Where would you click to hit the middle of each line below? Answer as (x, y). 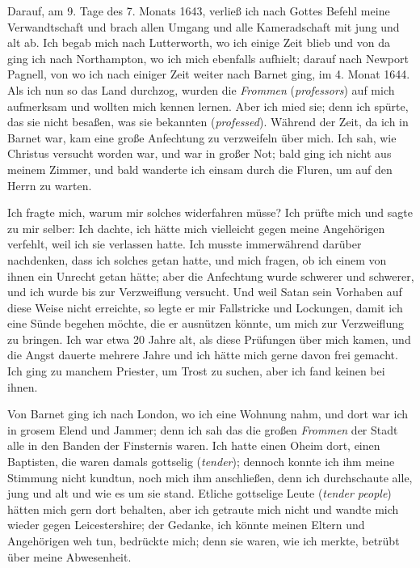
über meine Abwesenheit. (69, 556)
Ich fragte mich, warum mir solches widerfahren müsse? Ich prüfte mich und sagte (210, 212)
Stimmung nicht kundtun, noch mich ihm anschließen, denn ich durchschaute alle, (210, 477)
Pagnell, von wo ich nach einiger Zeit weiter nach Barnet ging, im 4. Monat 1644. (209, 74)
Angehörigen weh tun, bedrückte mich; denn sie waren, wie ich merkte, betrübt (204, 540)
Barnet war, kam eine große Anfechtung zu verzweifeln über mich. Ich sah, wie (202, 137)
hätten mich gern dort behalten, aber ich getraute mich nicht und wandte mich (203, 509)
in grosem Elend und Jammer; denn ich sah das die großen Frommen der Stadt (203, 429)
